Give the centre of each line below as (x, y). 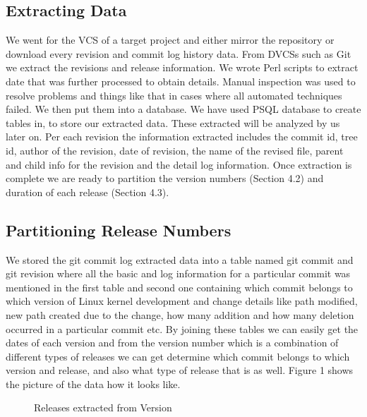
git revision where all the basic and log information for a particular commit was (178, 273)
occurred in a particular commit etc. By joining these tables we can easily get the (182, 328)
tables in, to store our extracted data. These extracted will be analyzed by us (173, 122)
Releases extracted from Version (103, 407)
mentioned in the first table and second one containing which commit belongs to (179, 287)
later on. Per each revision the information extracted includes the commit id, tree (182, 137)
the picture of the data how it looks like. (93, 383)
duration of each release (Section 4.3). (88, 192)
